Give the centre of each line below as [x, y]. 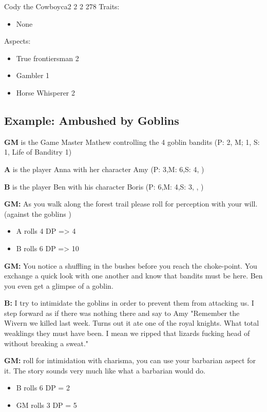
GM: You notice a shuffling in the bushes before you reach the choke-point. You [131, 265]
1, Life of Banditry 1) [38, 152]
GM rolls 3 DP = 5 [46, 405]
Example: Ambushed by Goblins [92, 120]
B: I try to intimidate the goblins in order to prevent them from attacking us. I [129, 303]
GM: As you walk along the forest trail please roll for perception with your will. [131, 204]
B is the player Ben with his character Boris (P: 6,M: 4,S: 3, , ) [104, 186]
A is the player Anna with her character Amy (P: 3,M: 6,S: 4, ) [104, 169]
